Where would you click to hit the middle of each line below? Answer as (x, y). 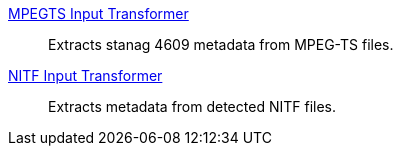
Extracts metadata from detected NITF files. (192, 106)
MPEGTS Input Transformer (98, 13)
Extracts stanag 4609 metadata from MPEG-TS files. (221, 44)
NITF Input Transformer (85, 75)
